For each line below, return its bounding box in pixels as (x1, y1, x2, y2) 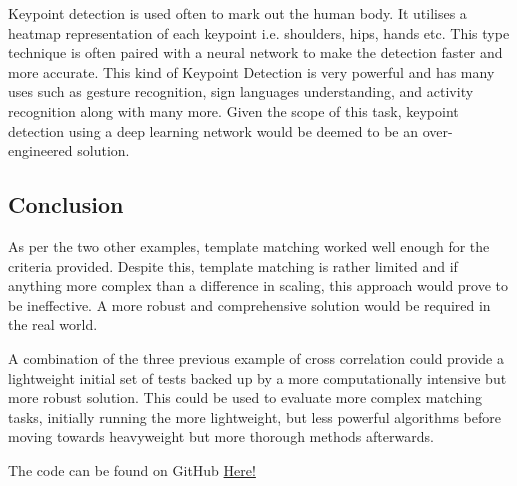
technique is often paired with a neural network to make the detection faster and (8, 42, 503, 63)
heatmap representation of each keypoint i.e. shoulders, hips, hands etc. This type (8, 22, 510, 43)
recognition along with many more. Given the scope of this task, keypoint (8, 100, 459, 121)
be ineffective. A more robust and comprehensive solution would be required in (8, 294, 491, 315)
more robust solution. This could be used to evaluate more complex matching (8, 387, 483, 408)
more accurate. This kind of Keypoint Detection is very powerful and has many (8, 61, 495, 82)
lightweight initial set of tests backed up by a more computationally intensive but (8, 367, 507, 388)
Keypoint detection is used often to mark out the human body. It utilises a (8, 3, 467, 23)
